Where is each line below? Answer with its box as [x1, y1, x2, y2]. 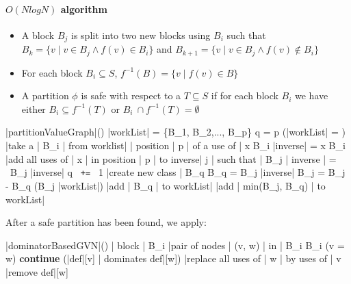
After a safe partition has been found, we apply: [5, 215, 207, 229]
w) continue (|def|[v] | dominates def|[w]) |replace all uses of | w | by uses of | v [5, 251, 341, 266]
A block [21, 27, 55, 42]
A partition [21, 88, 69, 103]
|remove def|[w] [5, 264, 68, 279]
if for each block [211, 88, 278, 103]
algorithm [60, 1, 107, 16]
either [21, 101, 46, 116]
